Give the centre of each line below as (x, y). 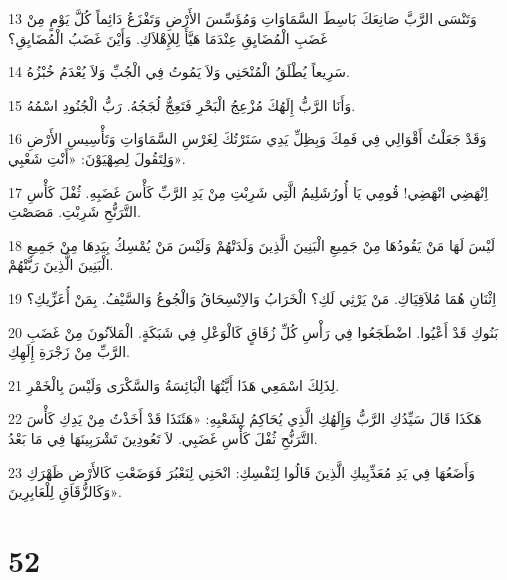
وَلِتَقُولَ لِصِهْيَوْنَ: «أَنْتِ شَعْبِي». (97, 157)
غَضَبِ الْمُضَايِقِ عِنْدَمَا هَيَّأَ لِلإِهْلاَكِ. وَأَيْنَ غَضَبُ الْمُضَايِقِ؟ (168, 37)
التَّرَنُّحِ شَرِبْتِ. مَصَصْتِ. (74, 211)
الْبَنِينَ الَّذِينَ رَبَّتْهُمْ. (61, 264)
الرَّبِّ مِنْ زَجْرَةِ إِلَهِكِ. (69, 351)
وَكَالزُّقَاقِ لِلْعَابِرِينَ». (65, 491)
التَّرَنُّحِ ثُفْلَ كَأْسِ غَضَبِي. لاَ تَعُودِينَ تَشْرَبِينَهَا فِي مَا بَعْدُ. (163, 437)
